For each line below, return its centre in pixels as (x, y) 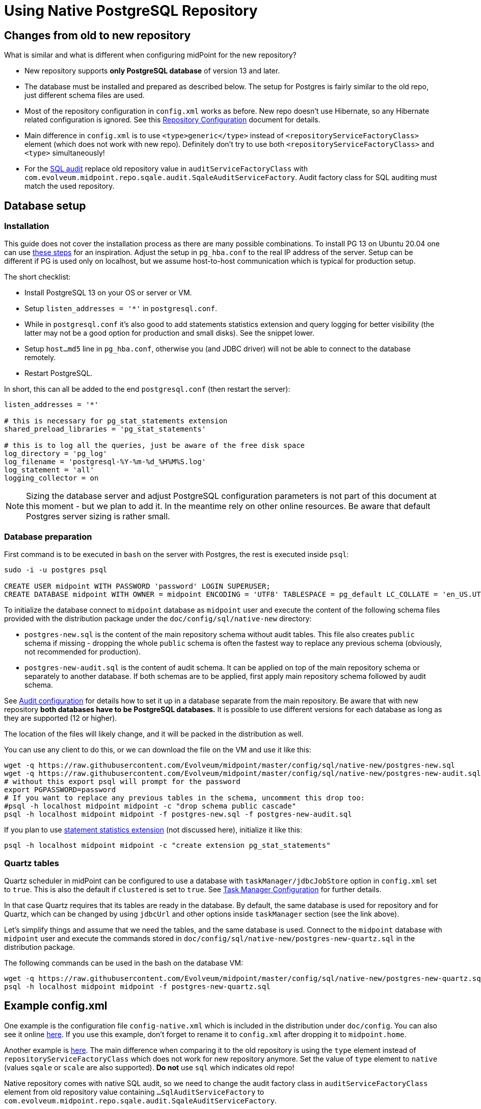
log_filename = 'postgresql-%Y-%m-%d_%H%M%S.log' (105, 462)
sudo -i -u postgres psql (56, 570)
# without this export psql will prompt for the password (122, 782)
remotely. (40, 358)
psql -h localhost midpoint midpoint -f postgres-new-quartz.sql (137, 986)
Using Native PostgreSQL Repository (131, 11)
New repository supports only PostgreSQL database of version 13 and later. (152, 71)
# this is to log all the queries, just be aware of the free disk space (155, 446)
